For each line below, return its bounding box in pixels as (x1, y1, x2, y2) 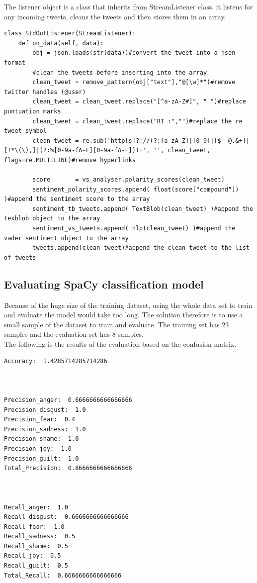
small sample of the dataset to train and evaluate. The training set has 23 (4, 319, 229, 329)
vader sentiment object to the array (4, 234, 129, 242)
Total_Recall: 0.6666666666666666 (4, 572, 122, 579)
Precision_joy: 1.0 (4, 445, 72, 452)
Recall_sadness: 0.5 (4, 533, 76, 540)
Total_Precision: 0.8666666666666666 (4, 465, 132, 472)
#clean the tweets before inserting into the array (32, 69, 207, 76)
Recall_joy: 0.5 (4, 552, 61, 560)
